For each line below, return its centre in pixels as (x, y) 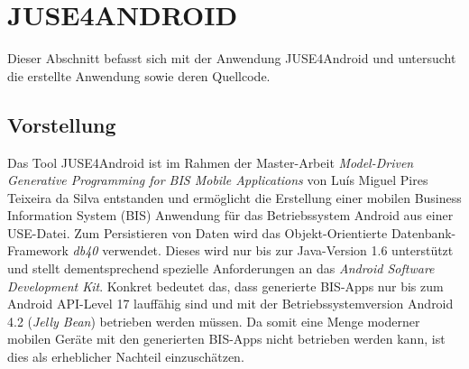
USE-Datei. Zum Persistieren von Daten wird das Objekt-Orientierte (198, 232)
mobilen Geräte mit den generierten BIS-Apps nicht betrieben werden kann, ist (226, 339)
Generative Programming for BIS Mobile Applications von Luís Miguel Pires (218, 180)
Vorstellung (62, 124)
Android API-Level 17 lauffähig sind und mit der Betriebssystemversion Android (230, 304)
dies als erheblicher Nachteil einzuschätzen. (126, 357)
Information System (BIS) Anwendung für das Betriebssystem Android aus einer (230, 215)
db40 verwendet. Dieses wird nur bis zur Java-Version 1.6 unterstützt (263, 250)
